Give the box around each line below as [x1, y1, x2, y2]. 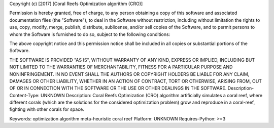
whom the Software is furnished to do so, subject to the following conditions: [9, 31, 170, 37]
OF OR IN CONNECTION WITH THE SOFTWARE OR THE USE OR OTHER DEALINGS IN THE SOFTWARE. [9, 85, 227, 91]
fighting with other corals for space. [9, 106, 85, 112]
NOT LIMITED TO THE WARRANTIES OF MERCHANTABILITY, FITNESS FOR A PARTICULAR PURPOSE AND [9, 64, 233, 70]
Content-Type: [9, 92, 40, 98]
